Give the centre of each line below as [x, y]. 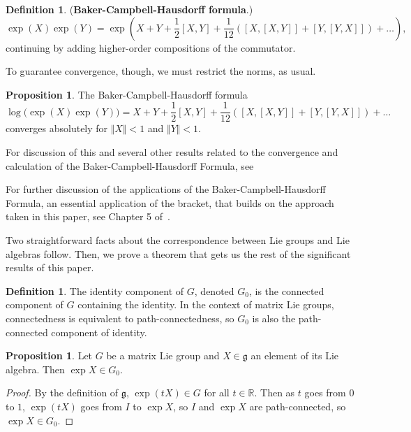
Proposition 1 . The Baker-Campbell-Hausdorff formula [127, 94]
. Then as [275, 393]
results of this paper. [50, 267]
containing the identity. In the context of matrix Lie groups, [206, 304]
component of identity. [99, 332]
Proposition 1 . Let [49, 355]
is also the [274, 318]
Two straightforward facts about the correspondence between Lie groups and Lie [178, 240]
